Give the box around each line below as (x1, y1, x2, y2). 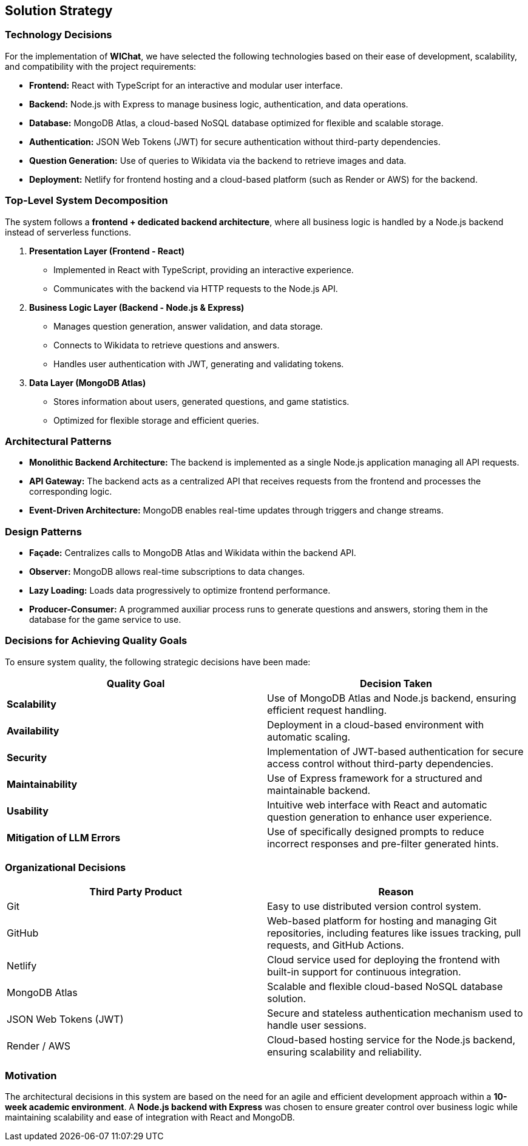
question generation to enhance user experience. (267, 810, 492, 823)
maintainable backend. (267, 784, 371, 796)
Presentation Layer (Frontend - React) (29, 245, 185, 256)
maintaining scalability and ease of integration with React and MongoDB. (5, 1112, 295, 1123)
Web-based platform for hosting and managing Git (267, 914, 497, 927)
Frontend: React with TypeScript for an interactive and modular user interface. (29, 80, 343, 90)
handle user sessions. (267, 1019, 367, 1031)
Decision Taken (360, 677, 432, 690)
